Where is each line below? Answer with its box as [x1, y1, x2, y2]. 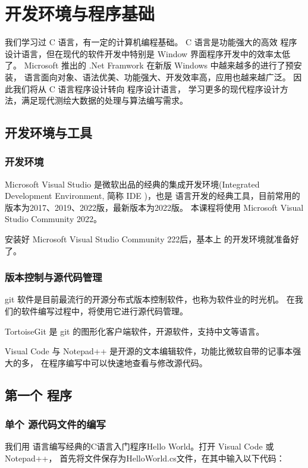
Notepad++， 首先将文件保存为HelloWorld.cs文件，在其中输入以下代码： [5, 452, 285, 464]
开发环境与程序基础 [5, 1, 155, 26]
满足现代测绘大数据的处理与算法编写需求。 [21, 94, 188, 107]
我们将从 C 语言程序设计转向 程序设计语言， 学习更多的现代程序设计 [12, 82, 280, 95]
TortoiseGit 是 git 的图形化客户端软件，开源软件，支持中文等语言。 [5, 325, 265, 337]
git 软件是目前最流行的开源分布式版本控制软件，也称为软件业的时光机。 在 [5, 293, 295, 305]
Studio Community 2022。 [5, 213, 102, 225]
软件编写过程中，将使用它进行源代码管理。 [21, 305, 188, 317]
